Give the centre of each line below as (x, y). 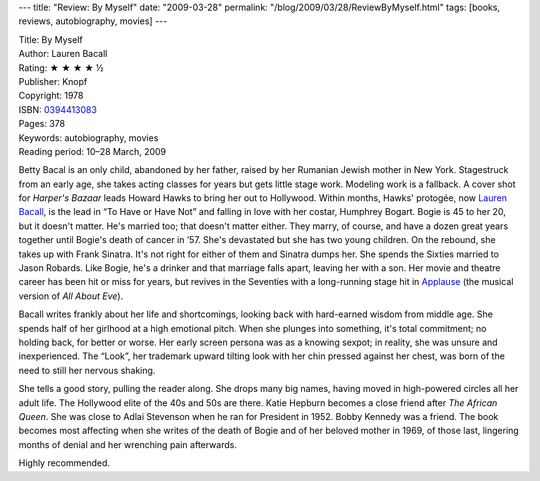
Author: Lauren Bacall (63, 54)
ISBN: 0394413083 (57, 109)
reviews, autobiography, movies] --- (93, 21)
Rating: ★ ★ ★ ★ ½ (61, 67)
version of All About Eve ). (71, 296)
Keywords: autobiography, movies (88, 137)
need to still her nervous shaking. (87, 370)
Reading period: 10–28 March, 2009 (92, 151)
